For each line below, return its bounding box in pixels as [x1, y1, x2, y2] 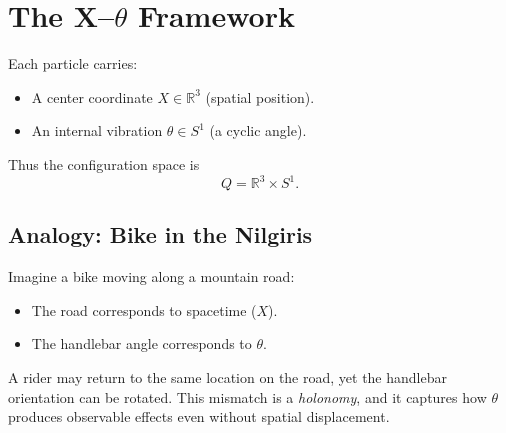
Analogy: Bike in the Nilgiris [8, 219, 313, 250]
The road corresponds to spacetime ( [31, 299, 257, 320]
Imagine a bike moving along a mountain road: [8, 266, 295, 287]
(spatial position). [205, 86, 315, 107]
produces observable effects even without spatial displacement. [8, 406, 390, 427]
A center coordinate [31, 86, 153, 107]
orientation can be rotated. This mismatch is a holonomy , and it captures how [8, 386, 487, 407]
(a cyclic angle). [209, 120, 307, 141]
